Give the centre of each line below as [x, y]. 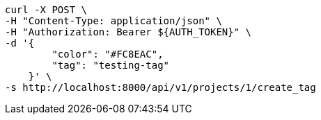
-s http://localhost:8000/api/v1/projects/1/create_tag [160, 87]
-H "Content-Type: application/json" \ [113, 21]
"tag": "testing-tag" [111, 65]
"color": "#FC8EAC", [108, 54]
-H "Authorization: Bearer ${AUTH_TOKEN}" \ [128, 32]
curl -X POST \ [46, 10]
